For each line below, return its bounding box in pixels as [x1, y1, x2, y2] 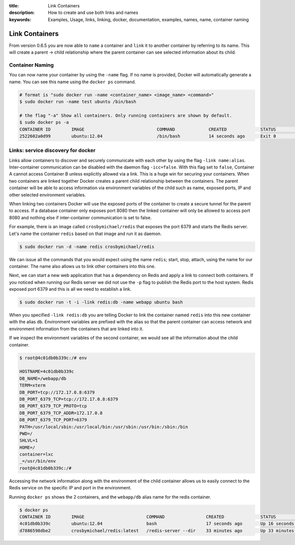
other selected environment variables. [9, 192, 86, 198]
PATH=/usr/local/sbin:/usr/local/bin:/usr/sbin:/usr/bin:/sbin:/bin [19, 424, 188, 430]
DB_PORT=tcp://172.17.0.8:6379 [19, 389, 95, 395]
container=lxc [19, 451, 54, 457]
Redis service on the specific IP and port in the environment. [9, 485, 132, 491]
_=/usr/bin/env [19, 458, 56, 464]
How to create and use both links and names [48, 10, 139, 16]
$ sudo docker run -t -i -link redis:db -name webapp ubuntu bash [19, 300, 183, 305]
